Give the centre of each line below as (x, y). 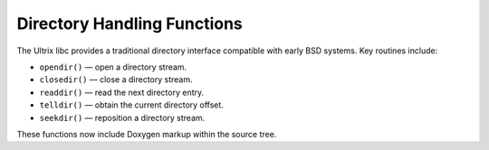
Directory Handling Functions (130, 23)
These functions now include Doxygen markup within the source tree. (147, 134)
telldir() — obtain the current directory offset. (131, 105)
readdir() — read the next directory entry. (122, 92)
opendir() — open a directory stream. (113, 67)
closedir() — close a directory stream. (116, 80)
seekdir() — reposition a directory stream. (122, 117)
